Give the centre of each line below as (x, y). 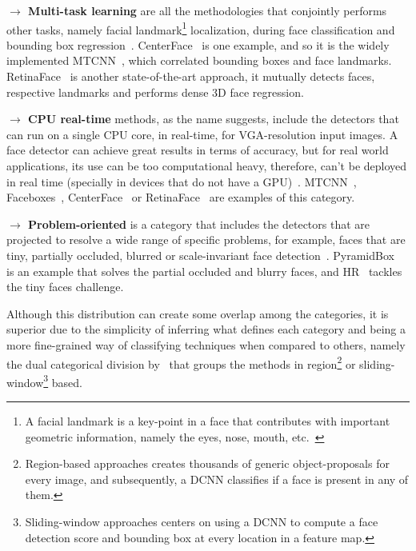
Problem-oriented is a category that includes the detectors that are (199, 224)
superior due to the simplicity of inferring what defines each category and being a (206, 329)
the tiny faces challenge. (65, 287)
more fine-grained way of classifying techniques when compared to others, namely (206, 344)
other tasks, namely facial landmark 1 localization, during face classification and (201, 28)
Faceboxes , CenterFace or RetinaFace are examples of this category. (181, 197)
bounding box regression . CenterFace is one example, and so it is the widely (198, 44)
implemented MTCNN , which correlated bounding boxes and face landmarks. (199, 60)
